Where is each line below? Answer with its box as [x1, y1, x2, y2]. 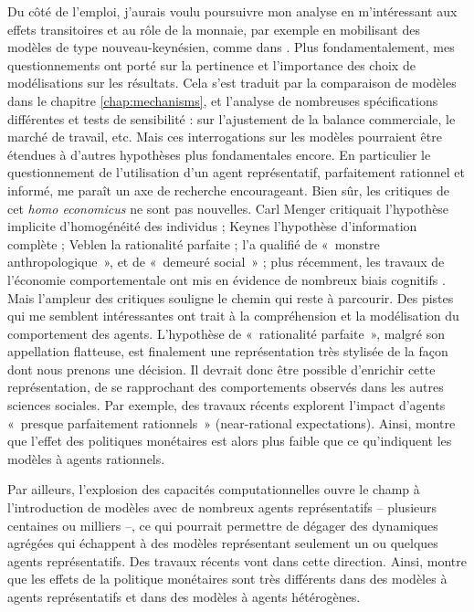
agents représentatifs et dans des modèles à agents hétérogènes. [7, 587, 361, 606]
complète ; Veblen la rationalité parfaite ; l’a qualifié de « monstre [7, 234, 380, 253]
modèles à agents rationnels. [7, 448, 165, 468]
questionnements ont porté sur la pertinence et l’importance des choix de [7, 55, 416, 74]
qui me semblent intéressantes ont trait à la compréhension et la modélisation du [7, 306, 459, 325]
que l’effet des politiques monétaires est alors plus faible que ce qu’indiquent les [7, 431, 452, 450]
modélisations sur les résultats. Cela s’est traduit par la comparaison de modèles [7, 73, 457, 92]
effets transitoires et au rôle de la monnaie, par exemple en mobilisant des [7, 19, 420, 38]
